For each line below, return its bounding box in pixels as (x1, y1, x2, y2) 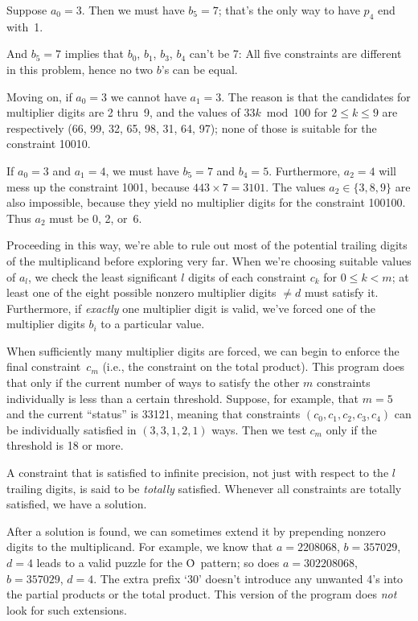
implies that (64, 45, 124, 62)
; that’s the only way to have (218, 2, 360, 18)
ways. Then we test (211, 421, 306, 438)
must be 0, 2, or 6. (49, 209, 142, 226)
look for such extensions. (6, 601, 127, 618)
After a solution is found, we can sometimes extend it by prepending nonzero (6, 522, 386, 539)
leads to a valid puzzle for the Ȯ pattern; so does (36, 554, 280, 571)
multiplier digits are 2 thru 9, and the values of (6, 104, 240, 121)
